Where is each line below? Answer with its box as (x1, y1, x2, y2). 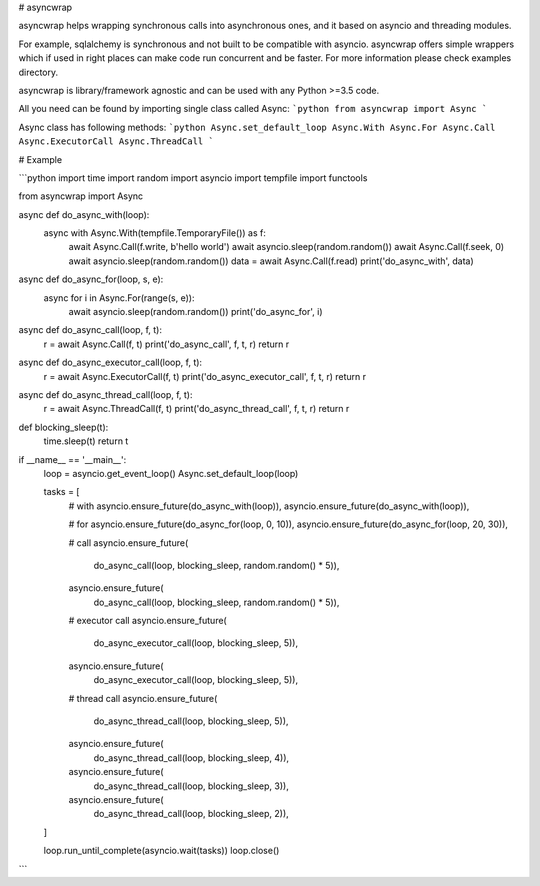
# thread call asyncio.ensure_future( (68, 692, 218, 704)
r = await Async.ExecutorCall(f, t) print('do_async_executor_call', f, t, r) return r (43, 370, 367, 382)
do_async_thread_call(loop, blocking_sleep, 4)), (93, 751, 290, 764)
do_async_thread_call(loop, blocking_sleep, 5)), (93, 715, 289, 727)
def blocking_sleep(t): (18, 421, 109, 433)
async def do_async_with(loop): (18, 208, 150, 220)
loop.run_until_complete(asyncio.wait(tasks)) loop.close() (43, 845, 280, 857)
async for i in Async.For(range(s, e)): (43, 291, 195, 304)
